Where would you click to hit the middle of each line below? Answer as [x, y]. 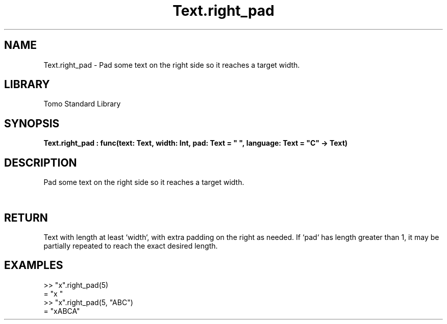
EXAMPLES [34, 265]
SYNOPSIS [32, 123]
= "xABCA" [62, 311]
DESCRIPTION [41, 163]
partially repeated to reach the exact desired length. [131, 246]
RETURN [26, 218]
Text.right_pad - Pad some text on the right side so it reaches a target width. [172, 65]
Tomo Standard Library [82, 104]
